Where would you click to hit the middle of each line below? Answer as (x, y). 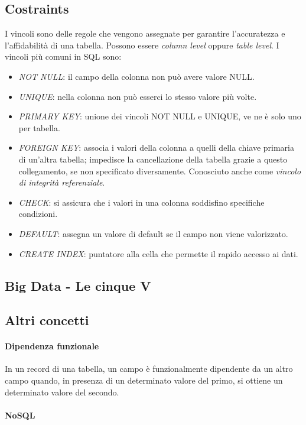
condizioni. (38, 214)
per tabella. (39, 127)
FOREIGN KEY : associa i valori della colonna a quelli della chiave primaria (156, 147)
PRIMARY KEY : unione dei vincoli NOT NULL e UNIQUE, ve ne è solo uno (160, 116)
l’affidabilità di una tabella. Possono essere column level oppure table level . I (142, 45)
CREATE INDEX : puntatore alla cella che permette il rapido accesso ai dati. (158, 253)
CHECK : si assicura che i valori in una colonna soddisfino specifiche (141, 202)
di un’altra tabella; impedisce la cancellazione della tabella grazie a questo (153, 159)
